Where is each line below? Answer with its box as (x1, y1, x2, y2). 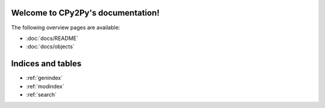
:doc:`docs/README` (26, 35, 78, 42)
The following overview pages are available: (11, 24, 120, 31)
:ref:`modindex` (26, 82, 64, 90)
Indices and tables (11, 58, 82, 69)
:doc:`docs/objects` (26, 43, 75, 50)
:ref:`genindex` (26, 75, 63, 82)
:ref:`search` (26, 91, 57, 98)
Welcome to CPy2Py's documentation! (11, 8, 159, 18)
